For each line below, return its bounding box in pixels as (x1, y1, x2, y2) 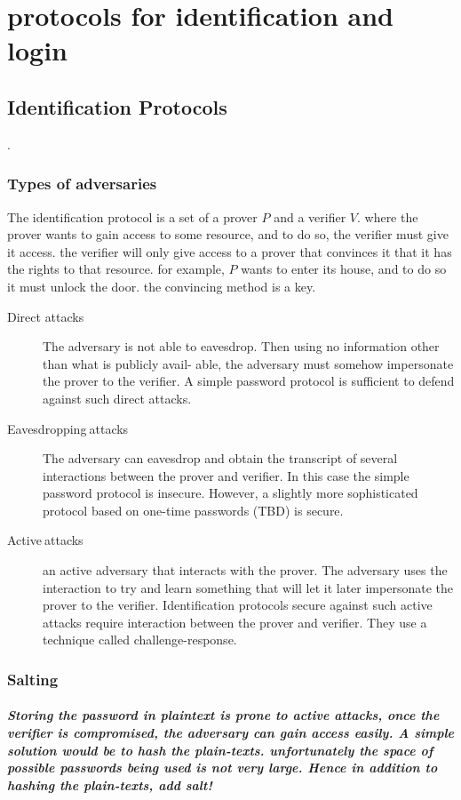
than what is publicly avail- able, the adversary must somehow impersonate (43, 354, 454, 372)
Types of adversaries (7, 172, 157, 195)
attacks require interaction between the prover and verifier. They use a (43, 612, 427, 631)
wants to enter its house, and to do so (241, 260, 447, 278)
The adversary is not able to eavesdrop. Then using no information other (43, 337, 440, 356)
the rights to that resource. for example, (7, 260, 225, 278)
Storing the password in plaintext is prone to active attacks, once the (7, 706, 440, 724)
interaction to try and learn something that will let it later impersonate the (43, 578, 453, 596)
